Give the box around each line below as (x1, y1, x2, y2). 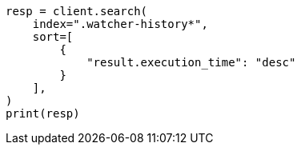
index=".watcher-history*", (32, 18, 208, 30)
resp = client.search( (6, 5, 148, 18)
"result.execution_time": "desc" (86, 56, 296, 69)
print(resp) (6, 107, 80, 120)
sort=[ (32, 30, 74, 43)
